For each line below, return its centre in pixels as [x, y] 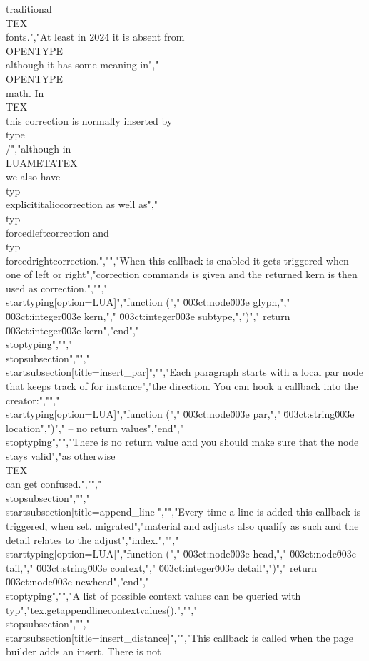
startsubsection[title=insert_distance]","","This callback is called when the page [180, 637]
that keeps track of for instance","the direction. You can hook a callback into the [182, 386]
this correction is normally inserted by [89, 120]
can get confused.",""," [54, 484]
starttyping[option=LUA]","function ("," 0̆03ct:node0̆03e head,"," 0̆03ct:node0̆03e [181, 554]
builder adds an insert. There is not [84, 651]
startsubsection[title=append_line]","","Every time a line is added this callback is [183, 512]
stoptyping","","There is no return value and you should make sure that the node [182, 442]
